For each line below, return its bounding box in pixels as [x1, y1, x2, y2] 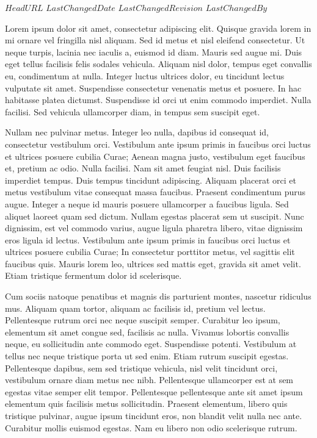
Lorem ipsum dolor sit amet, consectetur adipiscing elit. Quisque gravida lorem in [5, 21, 312, 34]
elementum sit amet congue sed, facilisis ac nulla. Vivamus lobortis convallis [5, 325, 290, 338]
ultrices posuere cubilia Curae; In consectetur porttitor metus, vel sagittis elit [5, 245, 295, 258]
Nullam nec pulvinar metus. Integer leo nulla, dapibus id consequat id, [5, 126, 269, 138]
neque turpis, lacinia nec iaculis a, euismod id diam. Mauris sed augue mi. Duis [5, 45, 302, 58]
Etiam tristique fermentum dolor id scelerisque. [5, 269, 182, 282]
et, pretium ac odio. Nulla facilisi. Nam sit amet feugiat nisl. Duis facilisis [5, 162, 281, 174]
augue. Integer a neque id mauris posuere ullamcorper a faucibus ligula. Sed [5, 197, 289, 210]
